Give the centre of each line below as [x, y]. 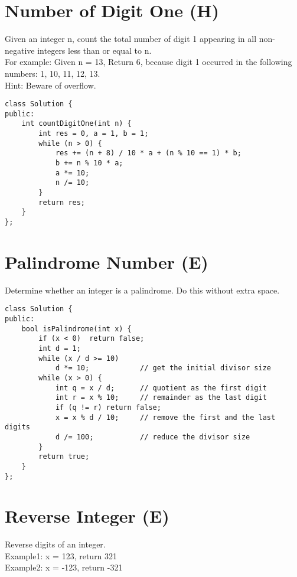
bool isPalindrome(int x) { [76, 329]
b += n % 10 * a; [89, 163]
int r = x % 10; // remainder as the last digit [161, 398]
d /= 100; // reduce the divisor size [153, 437]
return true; [64, 457]
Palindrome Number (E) [107, 261]
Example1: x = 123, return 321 [61, 555]
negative [20, 50]
